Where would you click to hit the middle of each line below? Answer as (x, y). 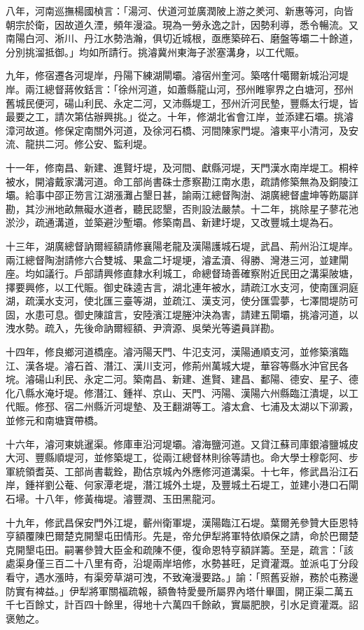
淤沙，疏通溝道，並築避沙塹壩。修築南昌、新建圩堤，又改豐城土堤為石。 (172, 222)
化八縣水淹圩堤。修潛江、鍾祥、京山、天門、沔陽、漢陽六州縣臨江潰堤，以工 (182, 392)
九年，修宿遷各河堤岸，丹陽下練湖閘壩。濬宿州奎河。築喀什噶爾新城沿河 (172, 75)
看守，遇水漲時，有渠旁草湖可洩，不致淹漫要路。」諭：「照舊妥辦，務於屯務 (177, 576)
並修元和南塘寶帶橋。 (55, 420)
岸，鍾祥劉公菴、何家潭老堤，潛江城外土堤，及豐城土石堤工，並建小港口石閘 (182, 485)
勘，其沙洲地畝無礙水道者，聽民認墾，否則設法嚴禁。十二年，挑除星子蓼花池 (182, 208)
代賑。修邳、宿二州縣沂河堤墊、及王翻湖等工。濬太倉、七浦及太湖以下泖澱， (182, 406)
